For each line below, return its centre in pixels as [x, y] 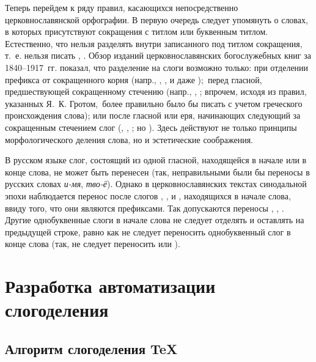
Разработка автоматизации [110, 286]
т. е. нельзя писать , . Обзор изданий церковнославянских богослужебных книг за [158, 55]
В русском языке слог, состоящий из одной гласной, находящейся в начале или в [156, 160]
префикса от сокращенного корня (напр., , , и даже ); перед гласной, [134, 79]
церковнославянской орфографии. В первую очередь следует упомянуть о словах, [156, 19]
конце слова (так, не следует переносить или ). [93, 244]
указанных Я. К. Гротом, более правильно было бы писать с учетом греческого [154, 103]
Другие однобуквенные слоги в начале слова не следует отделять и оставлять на [155, 220]
